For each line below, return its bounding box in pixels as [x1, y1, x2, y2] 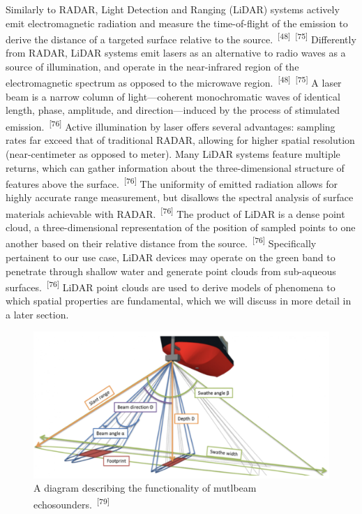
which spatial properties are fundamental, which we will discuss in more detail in [6, 293, 352, 308]
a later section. [6, 307, 69, 322]
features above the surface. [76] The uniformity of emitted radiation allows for [6, 175, 338, 191]
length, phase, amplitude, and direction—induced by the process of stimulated [6, 103, 340, 117]
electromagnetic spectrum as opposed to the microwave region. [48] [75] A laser [6, 73, 342, 90]
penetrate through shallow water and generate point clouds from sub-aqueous [6, 263, 336, 278]
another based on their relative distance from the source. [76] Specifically [6, 234, 317, 251]
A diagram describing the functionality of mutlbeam [33, 480, 257, 495]
